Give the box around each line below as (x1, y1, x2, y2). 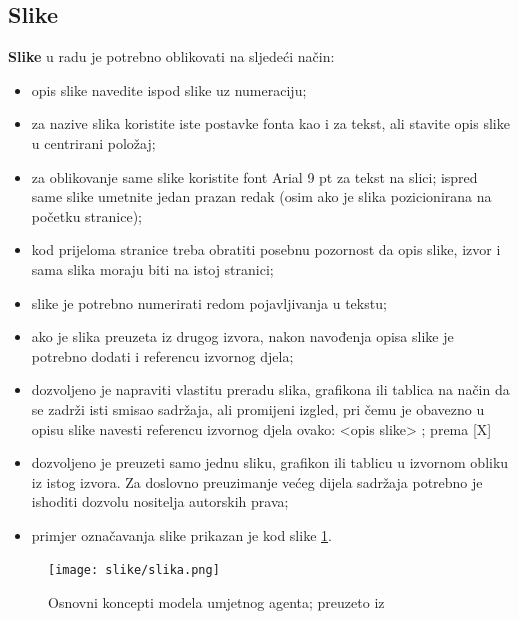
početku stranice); (31, 205, 142, 226)
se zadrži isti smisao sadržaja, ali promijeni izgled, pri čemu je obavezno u (31, 398, 485, 419)
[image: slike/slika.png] (48, 563, 220, 578)
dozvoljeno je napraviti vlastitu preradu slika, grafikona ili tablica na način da (31, 379, 510, 400)
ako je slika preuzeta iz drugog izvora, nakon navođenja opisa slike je (31, 326, 454, 347)
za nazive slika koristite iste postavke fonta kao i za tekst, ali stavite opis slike (31, 113, 510, 134)
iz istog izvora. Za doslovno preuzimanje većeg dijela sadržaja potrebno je (31, 471, 483, 492)
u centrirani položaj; (31, 132, 156, 153)
